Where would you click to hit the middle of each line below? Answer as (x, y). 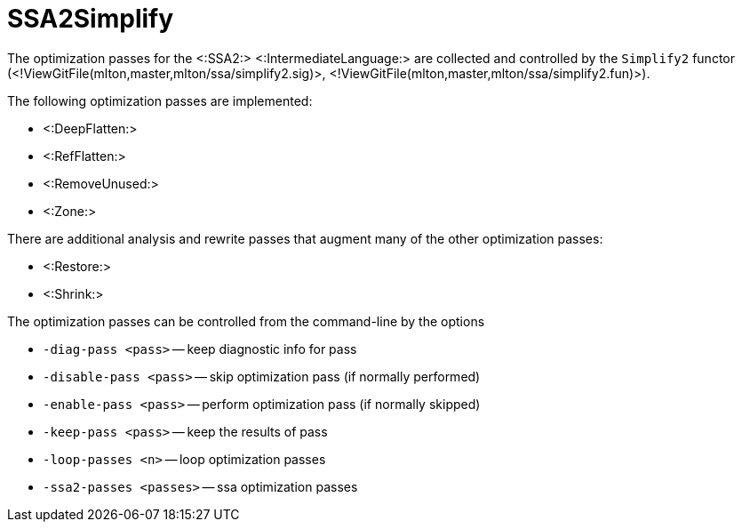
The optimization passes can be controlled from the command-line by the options (246, 321)
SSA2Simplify (91, 19)
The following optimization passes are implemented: (160, 100)
